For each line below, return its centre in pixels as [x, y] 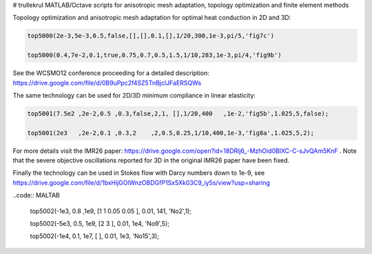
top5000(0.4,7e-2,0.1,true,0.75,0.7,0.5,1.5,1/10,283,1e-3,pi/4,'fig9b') [154, 55]
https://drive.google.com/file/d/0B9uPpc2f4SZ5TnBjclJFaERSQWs [107, 83]
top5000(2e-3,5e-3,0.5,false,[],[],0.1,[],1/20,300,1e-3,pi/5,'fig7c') [151, 36]
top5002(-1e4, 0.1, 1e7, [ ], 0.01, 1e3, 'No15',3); [95, 236]
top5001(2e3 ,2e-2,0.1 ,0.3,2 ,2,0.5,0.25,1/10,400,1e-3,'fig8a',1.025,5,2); [171, 133]
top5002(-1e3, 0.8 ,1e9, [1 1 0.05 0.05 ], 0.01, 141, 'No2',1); [111, 211]
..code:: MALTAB [36, 195]
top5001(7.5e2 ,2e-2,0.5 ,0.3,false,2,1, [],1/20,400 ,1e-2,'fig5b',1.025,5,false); [178, 113]
